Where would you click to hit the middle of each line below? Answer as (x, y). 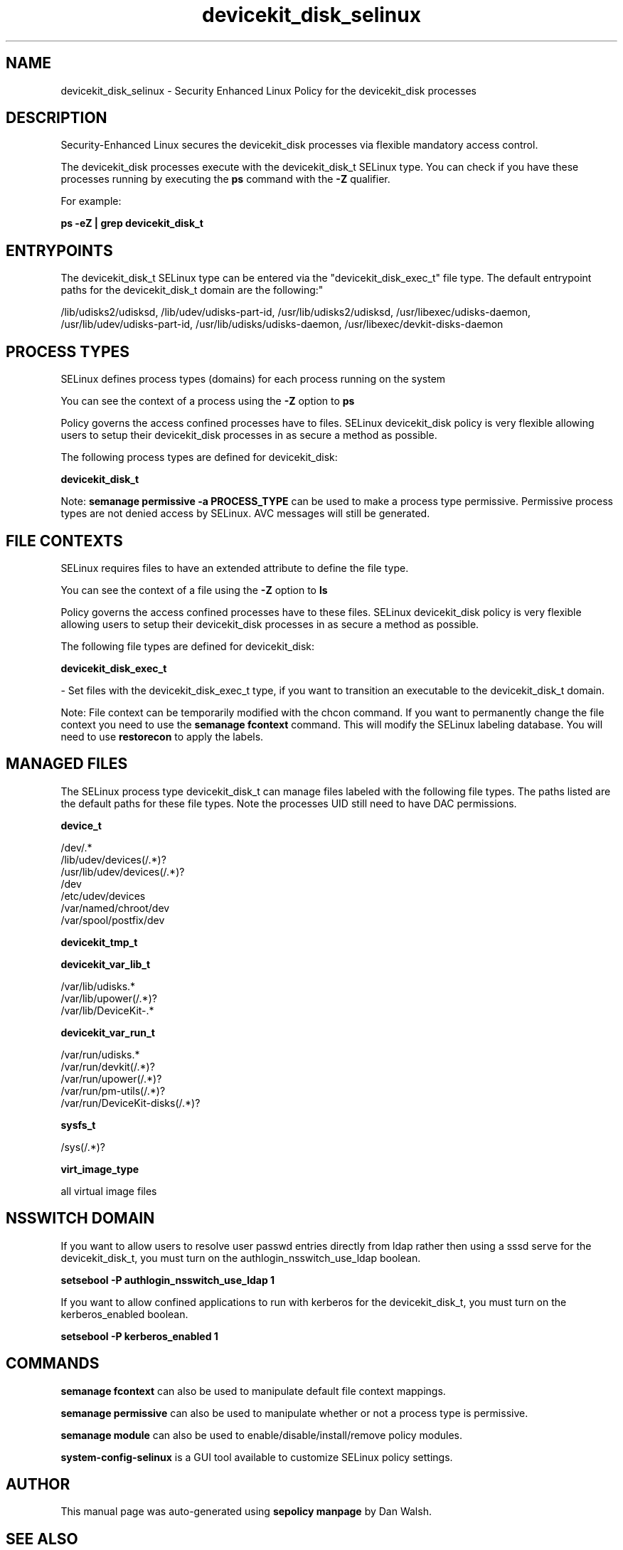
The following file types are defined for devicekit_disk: (187, 646)
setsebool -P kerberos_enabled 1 (139, 1336)
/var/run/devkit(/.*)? (108, 1066)
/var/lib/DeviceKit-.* (107, 1010)
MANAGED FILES (67, 764)
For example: (91, 201)
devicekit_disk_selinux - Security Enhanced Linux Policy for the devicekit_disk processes (268, 90)
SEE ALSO (42, 1539)
